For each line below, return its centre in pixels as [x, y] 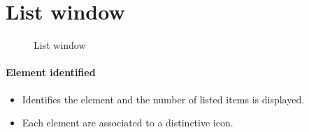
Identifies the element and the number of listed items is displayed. [163, 99]
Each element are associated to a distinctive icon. [128, 123]
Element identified [51, 72]
